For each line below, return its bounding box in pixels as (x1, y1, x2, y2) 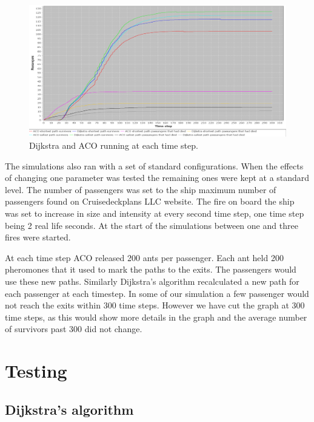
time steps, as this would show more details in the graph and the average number (5, 310, 307, 323)
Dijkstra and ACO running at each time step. (29, 138, 198, 151)
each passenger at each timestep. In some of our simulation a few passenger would (5, 287, 309, 299)
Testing (5, 358, 67, 383)
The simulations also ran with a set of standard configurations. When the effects (5, 159, 304, 172)
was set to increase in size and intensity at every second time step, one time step (5, 206, 304, 219)
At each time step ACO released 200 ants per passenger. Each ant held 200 (5, 251, 284, 264)
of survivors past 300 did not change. (5, 322, 142, 335)
